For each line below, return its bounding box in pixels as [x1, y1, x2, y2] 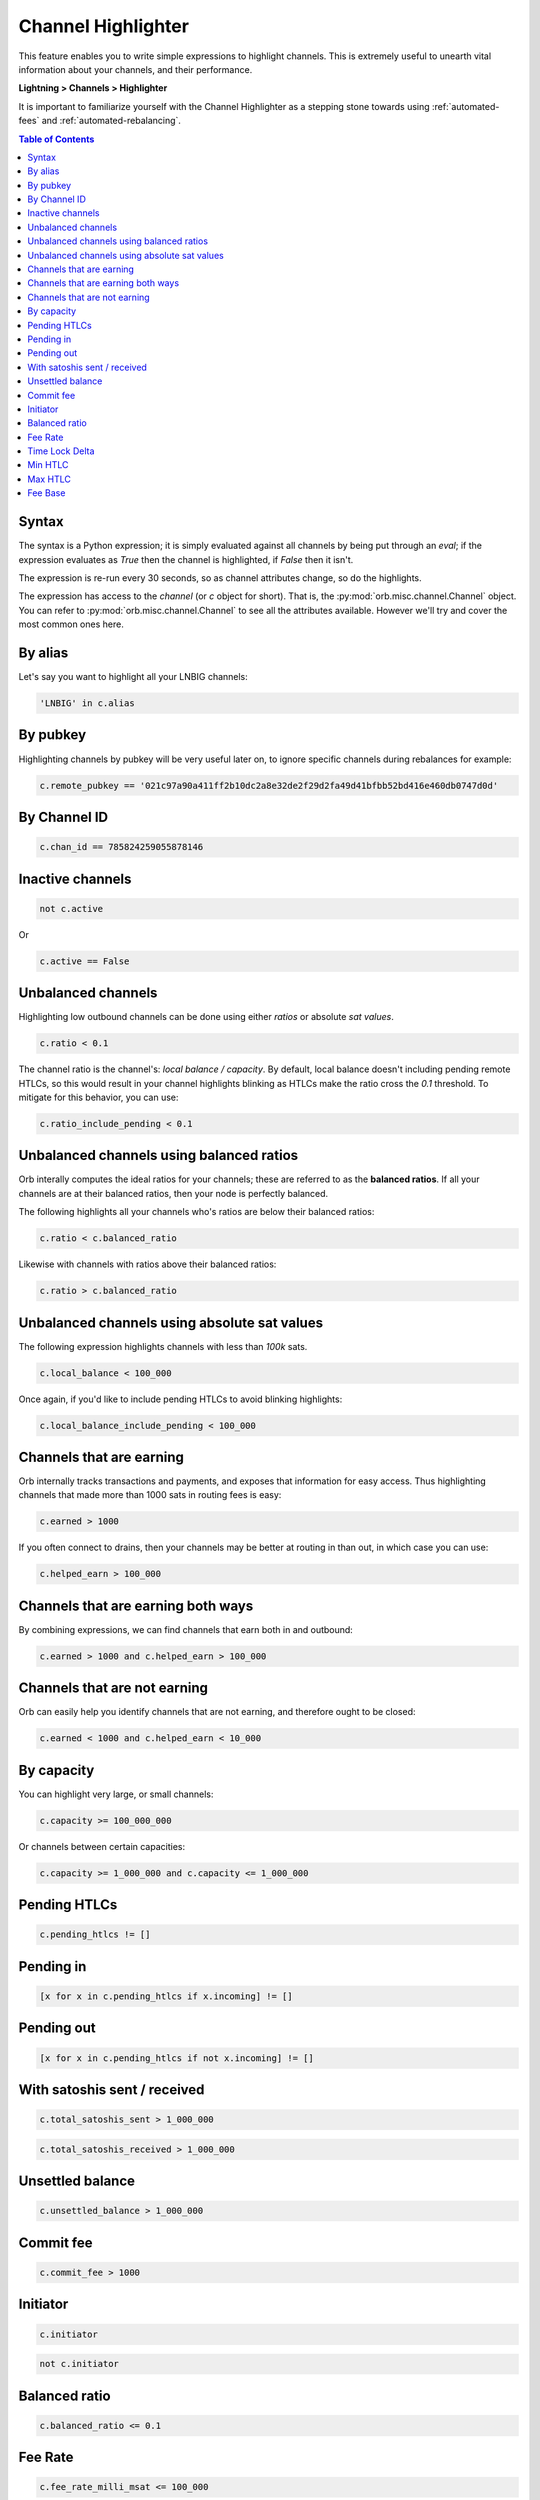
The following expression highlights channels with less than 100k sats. [18, 1340, 308, 1352]
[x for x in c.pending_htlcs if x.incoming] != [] [39, 1991, 294, 2002]
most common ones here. [18, 618, 124, 630]
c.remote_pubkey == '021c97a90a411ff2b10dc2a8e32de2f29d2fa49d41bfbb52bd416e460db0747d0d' [39, 780, 499, 791]
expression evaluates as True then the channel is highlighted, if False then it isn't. [18, 553, 354, 565]
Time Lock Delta [27, 445, 95, 457]
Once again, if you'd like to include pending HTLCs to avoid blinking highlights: [18, 1393, 343, 1405]
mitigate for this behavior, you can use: [18, 1091, 179, 1103]
